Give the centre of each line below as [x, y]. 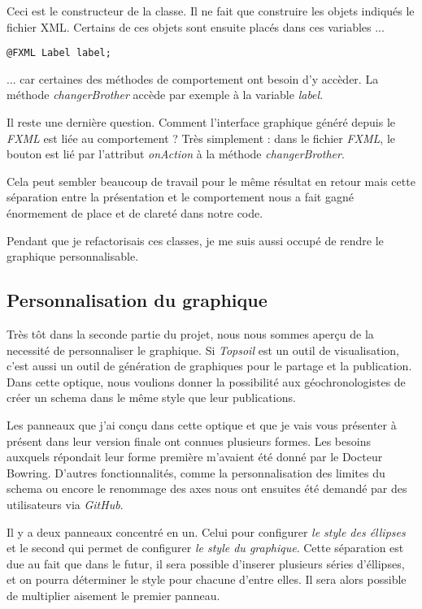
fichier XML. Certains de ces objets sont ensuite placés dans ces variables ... [196, 26]
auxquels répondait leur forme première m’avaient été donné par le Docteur [195, 457]
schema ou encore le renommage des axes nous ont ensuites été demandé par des [207, 488]
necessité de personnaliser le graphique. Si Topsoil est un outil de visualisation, [203, 350]
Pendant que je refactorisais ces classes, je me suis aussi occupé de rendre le [195, 240]
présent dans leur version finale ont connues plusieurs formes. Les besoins [189, 441]
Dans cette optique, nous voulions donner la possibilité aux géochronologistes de [206, 381]
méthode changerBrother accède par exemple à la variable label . [165, 95]
